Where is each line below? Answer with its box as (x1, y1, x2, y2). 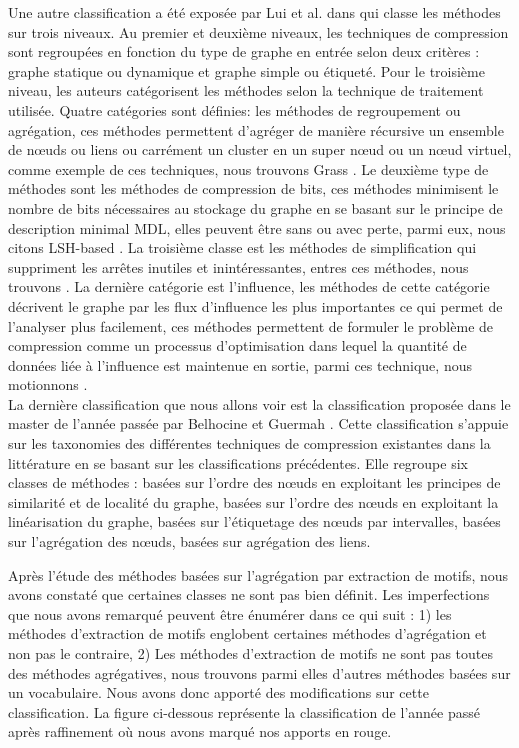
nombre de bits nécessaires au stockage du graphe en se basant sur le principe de (8, 197, 503, 218)
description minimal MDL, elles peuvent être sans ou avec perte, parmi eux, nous (8, 217, 506, 238)
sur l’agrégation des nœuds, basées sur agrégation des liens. (8, 531, 371, 552)
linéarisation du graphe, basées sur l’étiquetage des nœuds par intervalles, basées (8, 511, 501, 532)
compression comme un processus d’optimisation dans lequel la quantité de (8, 335, 467, 356)
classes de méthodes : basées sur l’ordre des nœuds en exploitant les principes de (8, 472, 501, 493)
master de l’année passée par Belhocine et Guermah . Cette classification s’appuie (8, 413, 509, 434)
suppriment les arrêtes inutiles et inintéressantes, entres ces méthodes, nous (8, 256, 469, 277)
